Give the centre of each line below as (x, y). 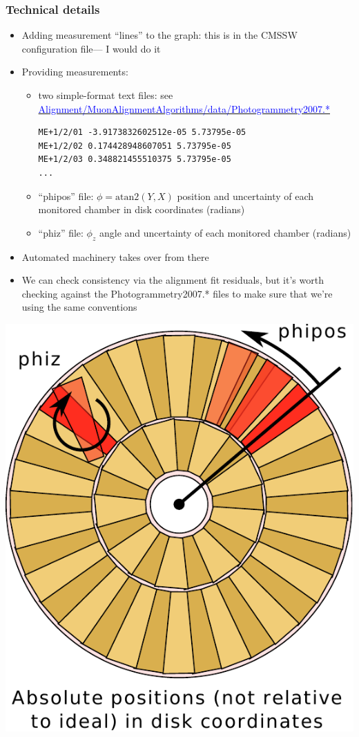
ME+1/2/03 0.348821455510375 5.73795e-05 (135, 160)
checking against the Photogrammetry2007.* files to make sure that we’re (177, 293)
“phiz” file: (61, 232)
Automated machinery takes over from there (115, 256)
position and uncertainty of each (245, 195)
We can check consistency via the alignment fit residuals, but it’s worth (173, 280)
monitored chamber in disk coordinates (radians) (142, 209)
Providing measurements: (75, 72)
